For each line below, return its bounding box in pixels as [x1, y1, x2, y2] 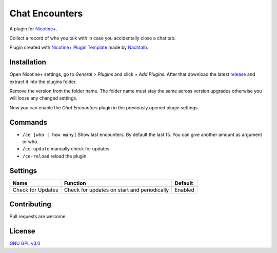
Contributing [9, 200, 51, 209]
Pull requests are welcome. [9, 213, 67, 220]
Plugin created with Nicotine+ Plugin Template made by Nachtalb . [9, 44, 149, 51]
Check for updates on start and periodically [64, 186, 169, 193]
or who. [22, 139, 38, 145]
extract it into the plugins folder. [9, 79, 77, 85]
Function [64, 180, 87, 187]
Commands [9, 118, 48, 127]
